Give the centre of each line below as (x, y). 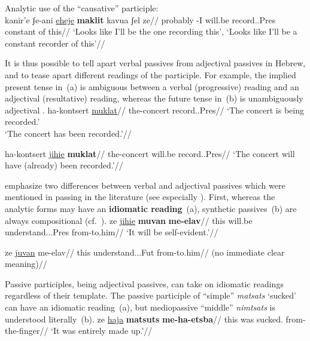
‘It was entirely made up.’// (102, 331)
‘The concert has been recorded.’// (68, 133)
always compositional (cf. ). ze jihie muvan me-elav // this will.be (129, 220)
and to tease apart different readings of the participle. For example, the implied (151, 74)
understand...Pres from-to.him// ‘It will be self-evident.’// (112, 232)
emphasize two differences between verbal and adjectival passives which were (145, 185)
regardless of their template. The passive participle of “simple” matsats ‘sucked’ (151, 295)
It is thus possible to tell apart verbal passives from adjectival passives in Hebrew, (155, 63)
